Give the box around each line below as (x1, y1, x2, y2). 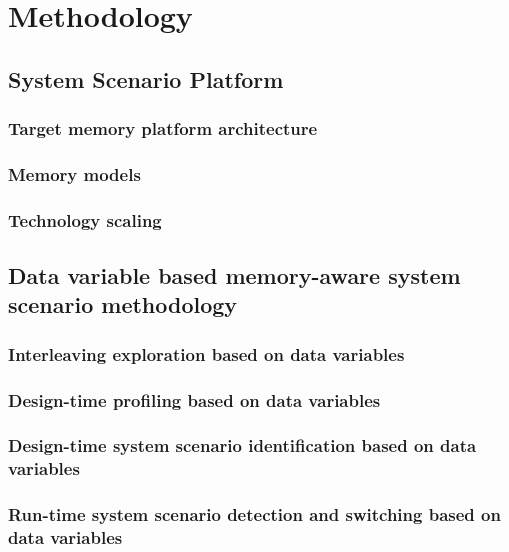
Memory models (8, 161, 141, 186)
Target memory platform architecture (8, 116, 318, 141)
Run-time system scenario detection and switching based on (8, 502, 501, 527)
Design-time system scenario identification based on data (8, 433, 477, 458)
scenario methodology (8, 289, 238, 320)
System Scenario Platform (8, 63, 284, 94)
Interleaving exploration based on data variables (8, 341, 405, 366)
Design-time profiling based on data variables (8, 387, 381, 412)
